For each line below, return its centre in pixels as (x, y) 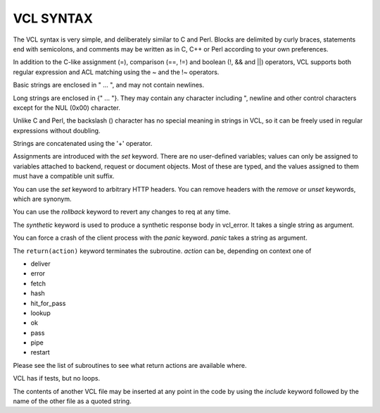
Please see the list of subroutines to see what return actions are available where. (130, 365)
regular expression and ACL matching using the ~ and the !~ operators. (116, 72)
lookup (40, 313)
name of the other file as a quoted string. (72, 401)
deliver (40, 264)
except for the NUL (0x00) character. (67, 107)
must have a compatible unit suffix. (64, 176)
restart (40, 352)
